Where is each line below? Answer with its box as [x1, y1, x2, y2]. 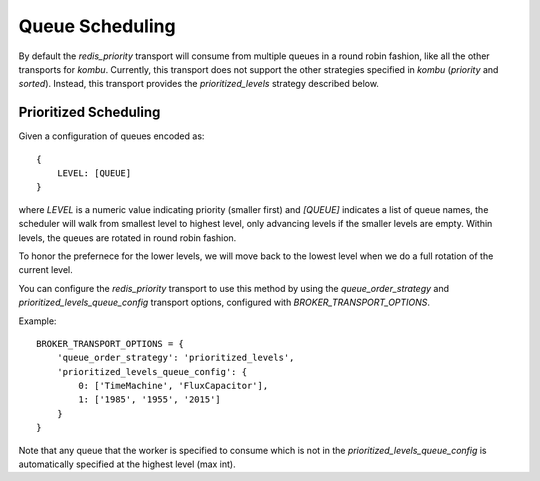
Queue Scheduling [18, 15, 176, 37]
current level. [18, 264, 74, 276]
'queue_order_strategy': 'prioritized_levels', [56, 352, 295, 364]
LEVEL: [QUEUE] [56, 168, 132, 179]
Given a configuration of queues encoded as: [18, 130, 205, 142]
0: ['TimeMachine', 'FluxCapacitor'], [78, 380, 269, 392]
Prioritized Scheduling [18, 104, 161, 121]
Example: [18, 315, 57, 327]
